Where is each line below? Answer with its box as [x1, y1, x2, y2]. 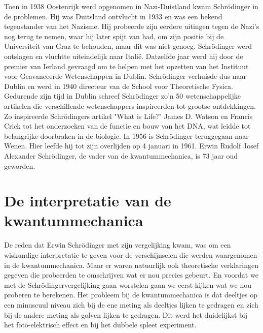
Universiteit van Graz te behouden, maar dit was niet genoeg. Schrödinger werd [4, 41, 252, 51]
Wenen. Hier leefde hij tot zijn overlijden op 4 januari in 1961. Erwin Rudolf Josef [4, 140, 259, 151]
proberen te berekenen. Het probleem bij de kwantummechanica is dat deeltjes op [4, 289, 258, 300]
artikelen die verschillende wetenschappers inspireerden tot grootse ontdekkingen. [4, 100, 256, 111]
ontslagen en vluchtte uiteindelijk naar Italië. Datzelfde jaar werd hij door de [4, 50, 243, 61]
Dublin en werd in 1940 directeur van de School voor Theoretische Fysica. [4, 80, 233, 91]
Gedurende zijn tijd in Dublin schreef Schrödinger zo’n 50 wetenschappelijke [4, 90, 241, 101]
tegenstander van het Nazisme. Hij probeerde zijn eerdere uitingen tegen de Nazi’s [4, 21, 259, 32]
